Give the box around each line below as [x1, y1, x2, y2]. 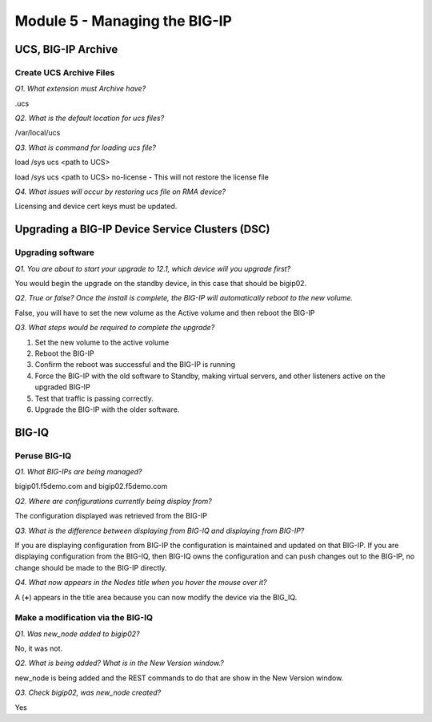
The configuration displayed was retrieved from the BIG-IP [14, 511, 208, 521]
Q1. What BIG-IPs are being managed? [14, 467, 142, 477]
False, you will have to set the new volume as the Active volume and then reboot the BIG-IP [14, 308, 315, 317]
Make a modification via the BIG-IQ [14, 612, 154, 623]
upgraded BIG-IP [34, 382, 91, 392]
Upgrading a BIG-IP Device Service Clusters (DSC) [14, 223, 270, 236]
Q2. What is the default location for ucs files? [14, 113, 165, 123]
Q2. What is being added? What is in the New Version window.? [14, 658, 224, 668]
